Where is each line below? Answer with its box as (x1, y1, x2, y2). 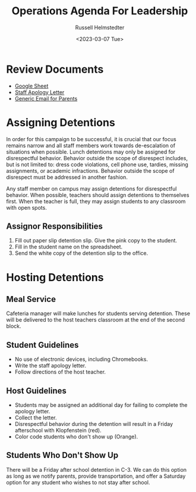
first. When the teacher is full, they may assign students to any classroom (6, 198, 186, 205)
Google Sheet (14, 82, 49, 89)
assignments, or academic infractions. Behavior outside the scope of (6, 167, 175, 174)
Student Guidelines (6, 340, 79, 350)
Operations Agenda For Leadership (11, 4, 188, 18)
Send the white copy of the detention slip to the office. (14, 250, 148, 257)
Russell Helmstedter (75, 24, 125, 31)
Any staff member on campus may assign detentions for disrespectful (6, 185, 177, 192)
